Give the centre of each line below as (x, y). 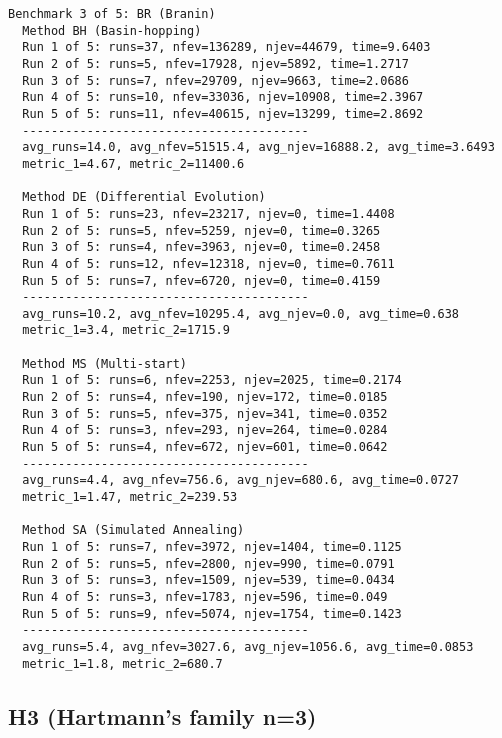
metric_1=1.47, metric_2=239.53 (130, 497)
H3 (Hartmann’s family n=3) (162, 715)
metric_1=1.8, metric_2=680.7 (122, 663)
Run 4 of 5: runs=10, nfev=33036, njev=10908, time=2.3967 (223, 97)
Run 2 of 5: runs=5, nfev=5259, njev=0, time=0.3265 (201, 230)
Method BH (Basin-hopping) (112, 30)
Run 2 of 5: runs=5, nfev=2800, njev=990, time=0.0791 (208, 563)
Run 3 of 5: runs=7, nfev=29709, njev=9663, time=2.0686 (215, 80)
